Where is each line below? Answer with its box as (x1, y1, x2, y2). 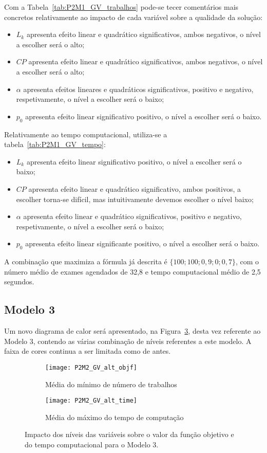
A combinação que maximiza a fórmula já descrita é (4, 256, 167, 267)
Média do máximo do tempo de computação (45, 411, 184, 422)
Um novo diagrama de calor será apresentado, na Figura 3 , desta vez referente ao (4, 325, 261, 336)
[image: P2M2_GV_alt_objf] (45, 364, 137, 371)
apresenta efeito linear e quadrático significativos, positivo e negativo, (23, 211, 242, 222)
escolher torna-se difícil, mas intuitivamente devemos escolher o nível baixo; (16, 193, 254, 204)
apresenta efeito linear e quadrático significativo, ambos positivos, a (28, 183, 241, 194)
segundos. (4, 276, 34, 287)
